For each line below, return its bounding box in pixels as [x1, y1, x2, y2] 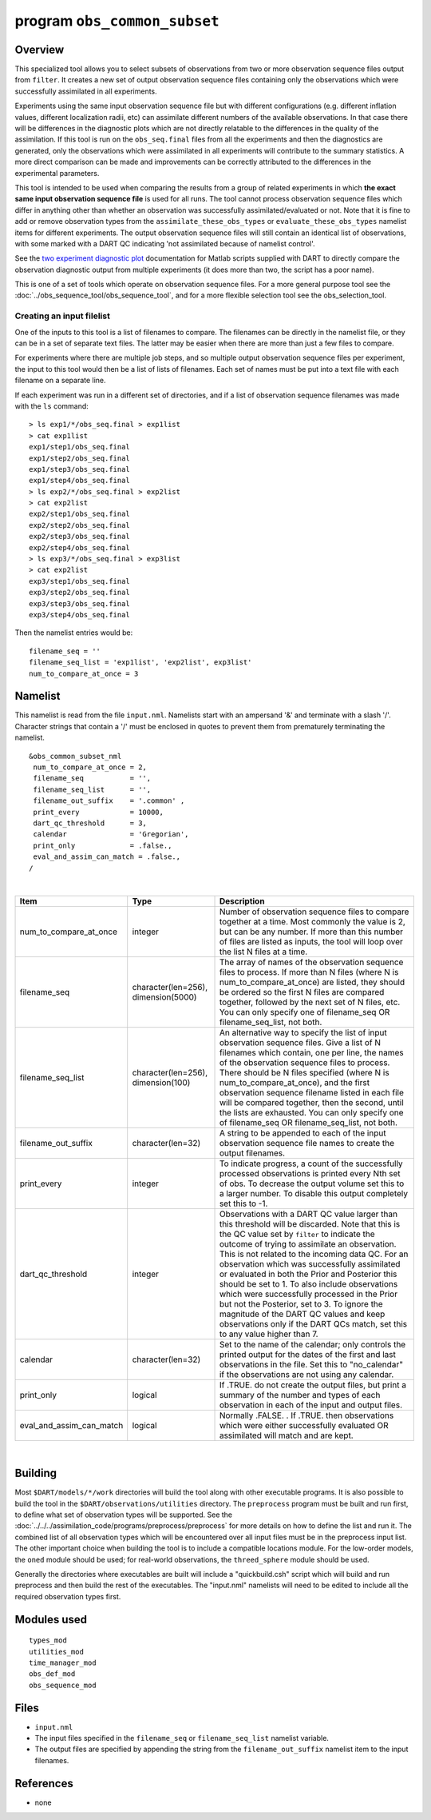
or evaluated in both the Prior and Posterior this [219, 1268, 397, 1279]
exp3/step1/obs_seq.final [29, 577, 131, 585]
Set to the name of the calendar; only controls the [219, 1339, 406, 1351]
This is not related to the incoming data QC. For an [219, 1248, 409, 1259]
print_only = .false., [33, 840, 172, 850]
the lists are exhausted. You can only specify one [219, 1108, 404, 1119]
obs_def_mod [29, 1670, 76, 1678]
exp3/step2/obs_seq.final [29, 588, 131, 597]
